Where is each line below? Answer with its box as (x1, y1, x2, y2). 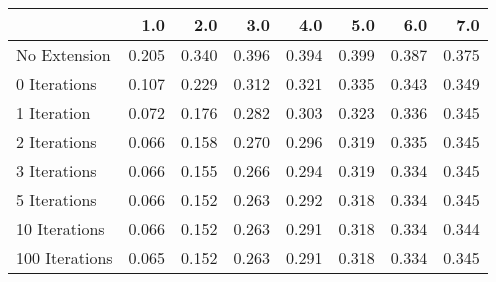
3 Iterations (16, 159, 97, 182)
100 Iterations (16, 246, 113, 269)
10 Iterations (16, 217, 105, 240)
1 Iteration (16, 101, 91, 124)
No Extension (16, 43, 111, 66)
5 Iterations (16, 188, 97, 211)
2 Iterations (16, 130, 97, 153)
